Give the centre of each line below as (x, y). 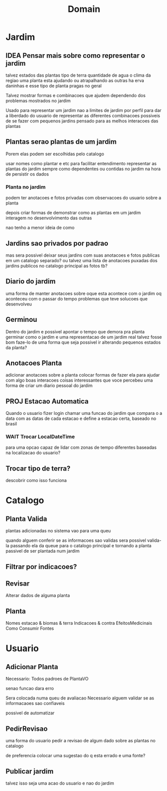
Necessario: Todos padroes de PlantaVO (47, 679)
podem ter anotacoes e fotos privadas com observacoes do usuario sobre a (83, 198)
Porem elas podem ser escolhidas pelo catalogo (55, 154)
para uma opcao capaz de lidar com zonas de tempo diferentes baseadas (81, 447)
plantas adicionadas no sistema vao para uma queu (58, 531)
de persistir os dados (27, 174)
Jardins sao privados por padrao (57, 243)
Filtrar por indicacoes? (42, 566)
